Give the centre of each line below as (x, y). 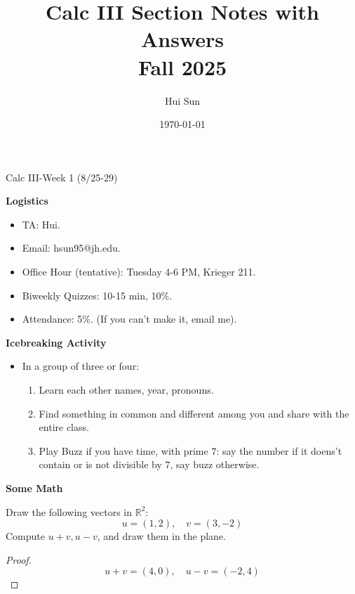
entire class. (64, 427)
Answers (182, 39)
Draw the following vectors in (69, 511)
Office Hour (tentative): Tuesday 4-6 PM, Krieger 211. (139, 272)
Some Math (34, 488)
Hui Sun (182, 100)
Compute (25, 536)
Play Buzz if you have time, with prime (123, 450)
